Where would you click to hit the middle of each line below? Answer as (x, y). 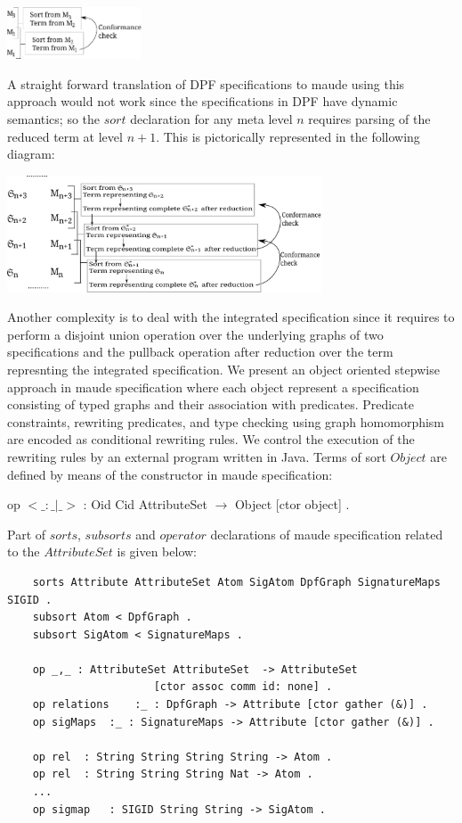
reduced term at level (65, 136)
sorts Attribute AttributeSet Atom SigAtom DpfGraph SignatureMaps (236, 582)
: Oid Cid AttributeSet (145, 504)
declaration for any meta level (211, 118)
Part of (27, 534)
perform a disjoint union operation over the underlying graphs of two (195, 334)
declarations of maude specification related (327, 534)
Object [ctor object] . (292, 504)
